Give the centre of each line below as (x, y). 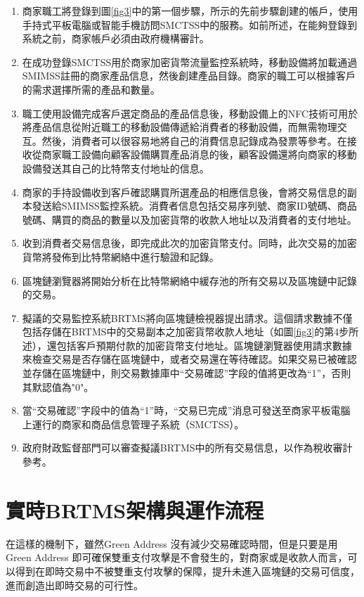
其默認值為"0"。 (58, 386)
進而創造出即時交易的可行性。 (74, 585)
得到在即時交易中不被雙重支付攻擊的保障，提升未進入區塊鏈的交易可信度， (187, 571)
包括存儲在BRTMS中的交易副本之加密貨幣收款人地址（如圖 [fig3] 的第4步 (186, 332)
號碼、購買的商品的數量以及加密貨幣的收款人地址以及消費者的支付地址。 (189, 219)
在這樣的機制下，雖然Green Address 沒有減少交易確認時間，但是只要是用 (172, 543)
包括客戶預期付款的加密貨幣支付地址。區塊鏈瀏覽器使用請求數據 (204, 345)
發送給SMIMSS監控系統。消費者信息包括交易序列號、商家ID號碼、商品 (194, 206)
